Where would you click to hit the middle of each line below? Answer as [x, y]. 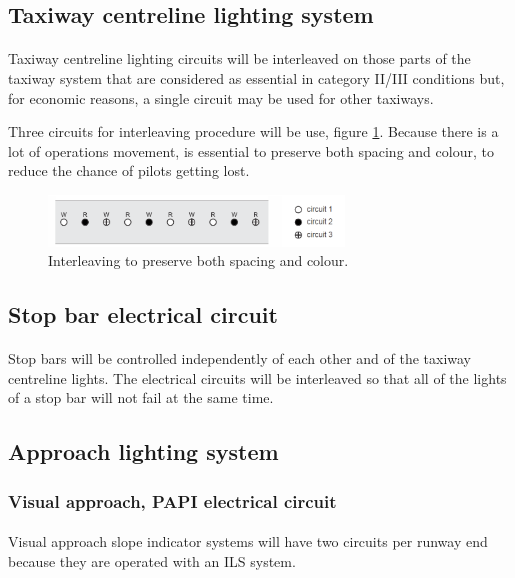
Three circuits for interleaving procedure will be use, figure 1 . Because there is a [253, 131]
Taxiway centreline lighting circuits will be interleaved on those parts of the [239, 58]
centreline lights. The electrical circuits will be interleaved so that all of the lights [257, 377]
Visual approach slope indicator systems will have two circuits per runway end [248, 541]
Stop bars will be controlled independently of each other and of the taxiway [240, 358]
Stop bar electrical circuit [143, 314]
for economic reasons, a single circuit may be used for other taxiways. [221, 97]
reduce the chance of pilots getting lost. [129, 170]
